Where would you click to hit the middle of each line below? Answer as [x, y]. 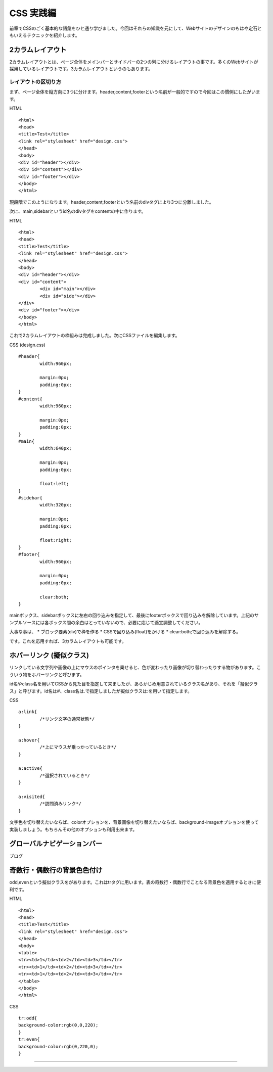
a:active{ [30, 768]
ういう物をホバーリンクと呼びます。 [47, 674]
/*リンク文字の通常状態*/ [67, 719]
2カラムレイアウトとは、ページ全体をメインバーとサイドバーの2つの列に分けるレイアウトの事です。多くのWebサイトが [134, 62]
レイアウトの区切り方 [35, 82]
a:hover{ [29, 740]
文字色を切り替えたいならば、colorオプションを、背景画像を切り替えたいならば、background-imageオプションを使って [134, 822]
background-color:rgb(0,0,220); [58, 1025]
